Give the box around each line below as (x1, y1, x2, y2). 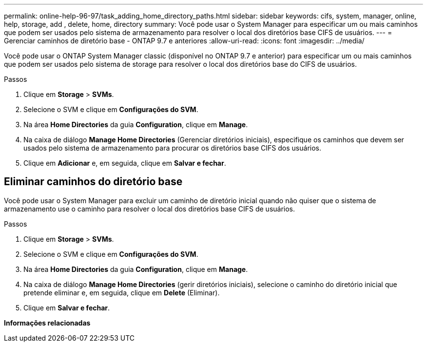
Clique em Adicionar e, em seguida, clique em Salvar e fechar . (23, 159, 226, 167)
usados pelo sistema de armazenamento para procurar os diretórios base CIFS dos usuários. (23, 144, 322, 152)
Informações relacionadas (4, 318, 91, 327)
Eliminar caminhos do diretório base (4, 175, 183, 188)
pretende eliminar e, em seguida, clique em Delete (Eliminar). (23, 288, 220, 297)
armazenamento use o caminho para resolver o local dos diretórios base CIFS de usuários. (4, 204, 295, 213)
